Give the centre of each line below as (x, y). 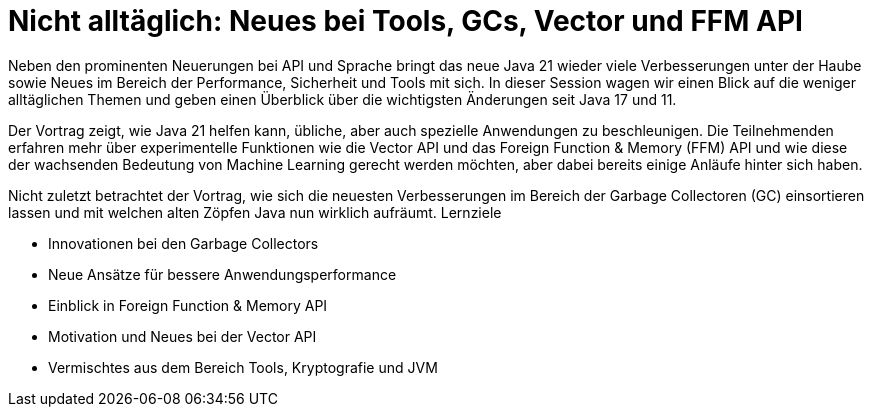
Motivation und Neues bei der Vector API (182, 336)
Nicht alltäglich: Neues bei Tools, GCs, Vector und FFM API (405, 21)
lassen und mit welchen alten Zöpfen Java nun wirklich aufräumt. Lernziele (255, 212)
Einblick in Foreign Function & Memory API (188, 305)
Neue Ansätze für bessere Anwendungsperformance (222, 274)
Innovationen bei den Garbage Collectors (183, 243)
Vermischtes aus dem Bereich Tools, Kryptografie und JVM (243, 367)
